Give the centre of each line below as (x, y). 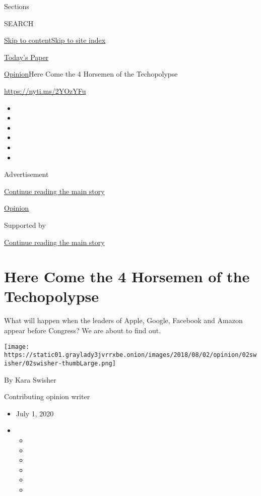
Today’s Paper (26, 57)
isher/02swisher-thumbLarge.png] (60, 363)
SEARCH (19, 23)
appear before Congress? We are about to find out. (83, 330)
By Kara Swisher (30, 379)
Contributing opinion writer (47, 396)
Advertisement (26, 174)
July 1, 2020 (35, 413)
